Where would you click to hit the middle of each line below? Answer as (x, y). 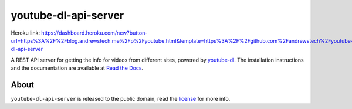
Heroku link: (26, 33)
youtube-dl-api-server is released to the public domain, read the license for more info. (121, 99)
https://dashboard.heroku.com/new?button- (94, 33)
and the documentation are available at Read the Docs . (77, 68)
